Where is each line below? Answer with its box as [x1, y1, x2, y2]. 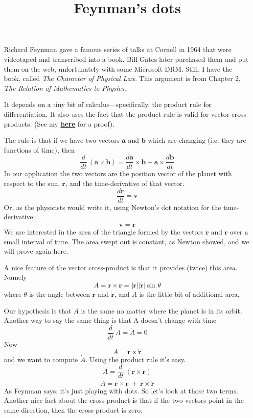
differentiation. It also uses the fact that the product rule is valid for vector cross [4, 108, 246, 119]
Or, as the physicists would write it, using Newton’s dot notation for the [4, 202, 221, 212]
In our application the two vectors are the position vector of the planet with [4, 168, 232, 179]
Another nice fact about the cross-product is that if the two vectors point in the [4, 395, 244, 405]
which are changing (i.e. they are [148, 135, 246, 145]
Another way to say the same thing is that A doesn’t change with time [4, 315, 216, 325]
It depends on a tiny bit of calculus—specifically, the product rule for [4, 99, 212, 109]
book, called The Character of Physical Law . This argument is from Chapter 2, [4, 73, 241, 83]
